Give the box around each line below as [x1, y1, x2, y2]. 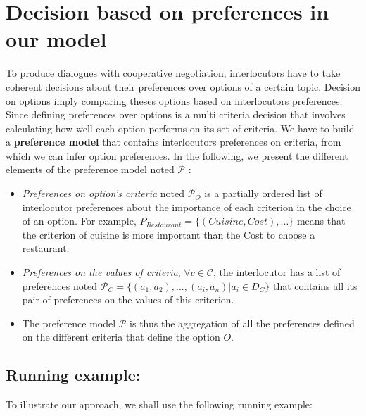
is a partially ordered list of [204, 186, 322, 201]
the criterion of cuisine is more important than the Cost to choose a [22, 227, 315, 241]
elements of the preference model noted [6, 162, 175, 177]
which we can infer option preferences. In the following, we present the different [6, 148, 348, 163]
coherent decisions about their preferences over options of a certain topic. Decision [6, 79, 361, 94]
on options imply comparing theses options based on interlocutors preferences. [6, 93, 343, 108]
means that [296, 213, 346, 228]
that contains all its [272, 278, 358, 293]
